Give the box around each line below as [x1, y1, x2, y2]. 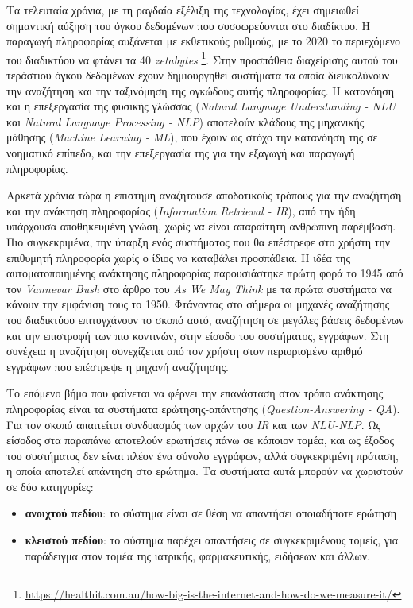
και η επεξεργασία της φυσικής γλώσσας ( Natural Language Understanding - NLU [6, 98, 396, 114]
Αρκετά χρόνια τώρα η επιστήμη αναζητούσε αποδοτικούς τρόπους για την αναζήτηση [6, 187, 402, 203]
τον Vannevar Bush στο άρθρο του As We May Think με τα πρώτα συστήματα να [6, 280, 392, 296]
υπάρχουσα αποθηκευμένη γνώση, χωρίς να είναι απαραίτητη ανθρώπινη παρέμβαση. [6, 218, 396, 234]
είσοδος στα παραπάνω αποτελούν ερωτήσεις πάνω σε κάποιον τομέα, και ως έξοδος [6, 432, 395, 448]
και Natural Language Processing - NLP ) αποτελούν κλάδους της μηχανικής [6, 113, 365, 130]
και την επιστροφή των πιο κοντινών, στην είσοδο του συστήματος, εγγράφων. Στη [6, 327, 389, 343]
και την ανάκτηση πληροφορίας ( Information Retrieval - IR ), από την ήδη [6, 202, 356, 219]
